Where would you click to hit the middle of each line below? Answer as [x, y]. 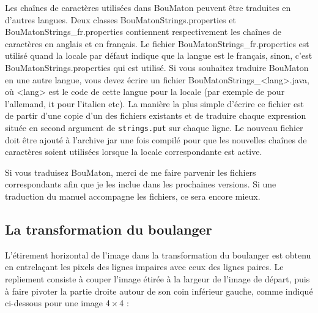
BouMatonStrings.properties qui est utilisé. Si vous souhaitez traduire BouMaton [157, 67]
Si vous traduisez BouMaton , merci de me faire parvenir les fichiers [131, 172]
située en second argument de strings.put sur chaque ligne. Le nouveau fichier [154, 127]
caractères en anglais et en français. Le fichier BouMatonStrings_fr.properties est [157, 43]
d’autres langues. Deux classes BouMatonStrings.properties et [120, 19]
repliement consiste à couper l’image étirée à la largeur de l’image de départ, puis [157, 278]
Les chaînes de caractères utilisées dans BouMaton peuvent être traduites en [148, 7]
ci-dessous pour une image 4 [57, 303]
